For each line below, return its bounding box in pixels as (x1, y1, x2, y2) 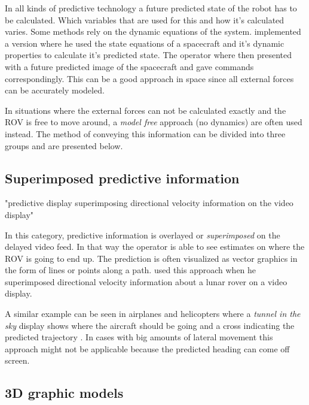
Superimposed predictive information (5, 168, 240, 187)
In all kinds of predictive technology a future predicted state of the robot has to (5, 2, 297, 14)
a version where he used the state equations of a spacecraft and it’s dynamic (5, 37, 284, 49)
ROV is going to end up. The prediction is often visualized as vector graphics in (5, 252, 298, 264)
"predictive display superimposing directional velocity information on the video (5, 197, 293, 209)
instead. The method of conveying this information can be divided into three (5, 127, 286, 140)
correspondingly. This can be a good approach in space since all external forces (5, 72, 294, 84)
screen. (5, 354, 30, 367)
